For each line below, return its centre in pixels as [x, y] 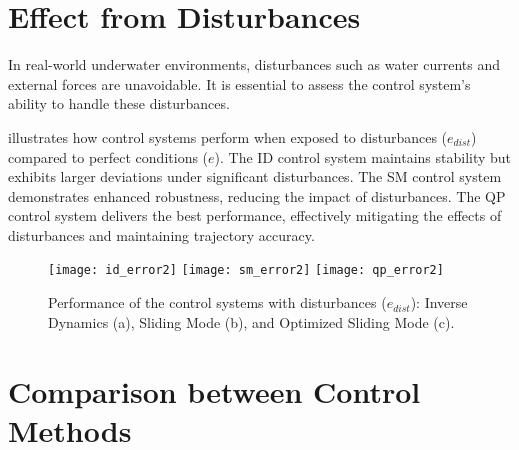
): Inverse [439, 302]
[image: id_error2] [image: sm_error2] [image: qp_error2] [246, 270]
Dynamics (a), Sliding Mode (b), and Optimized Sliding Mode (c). [251, 321]
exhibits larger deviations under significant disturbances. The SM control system [255, 176]
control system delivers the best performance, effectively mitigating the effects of [255, 215]
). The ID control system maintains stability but [363, 156]
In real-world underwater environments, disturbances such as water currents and [254, 64]
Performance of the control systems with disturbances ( [217, 302]
